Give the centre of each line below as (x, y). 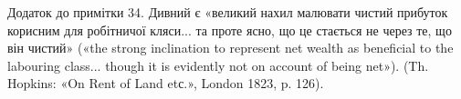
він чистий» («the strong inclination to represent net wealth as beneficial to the (230, 48)
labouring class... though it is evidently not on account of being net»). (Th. (218, 65)
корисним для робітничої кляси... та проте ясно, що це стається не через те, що (230, 30)
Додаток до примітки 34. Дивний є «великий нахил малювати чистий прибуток (228, 12)
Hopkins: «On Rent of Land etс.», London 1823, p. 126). (166, 83)
